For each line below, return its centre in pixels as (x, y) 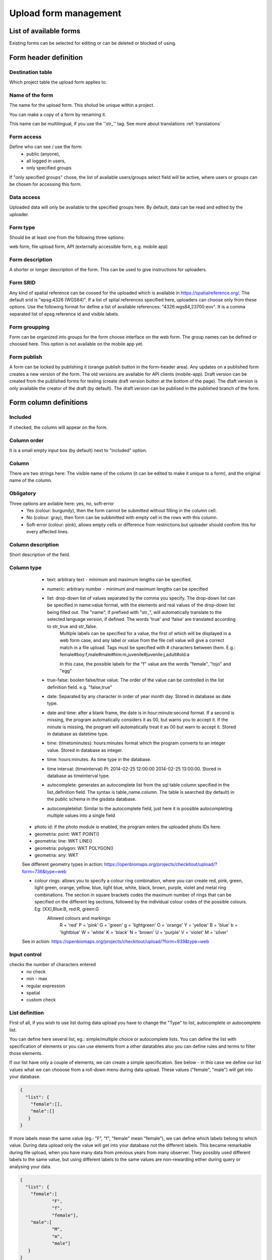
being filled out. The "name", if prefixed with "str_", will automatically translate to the (134, 612)
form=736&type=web (44, 871)
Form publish (26, 357)
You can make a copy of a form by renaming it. (58, 114)
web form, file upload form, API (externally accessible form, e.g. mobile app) (89, 246)
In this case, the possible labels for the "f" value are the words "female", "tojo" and (145, 664)
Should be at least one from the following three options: (67, 237)
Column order (26, 440)
